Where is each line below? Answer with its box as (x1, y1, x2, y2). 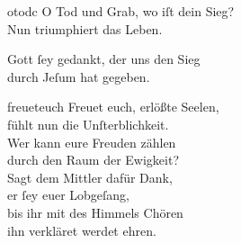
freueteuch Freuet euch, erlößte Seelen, (7, 97, 219, 116)
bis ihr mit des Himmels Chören (7, 202, 183, 221)
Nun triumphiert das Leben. (7, 19, 163, 38)
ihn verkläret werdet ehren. (7, 220, 156, 239)
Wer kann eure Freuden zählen (7, 132, 176, 151)
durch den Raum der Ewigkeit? (7, 150, 180, 169)
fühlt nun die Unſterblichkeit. (7, 114, 169, 133)
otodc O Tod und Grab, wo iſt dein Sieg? (7, 2, 235, 20)
